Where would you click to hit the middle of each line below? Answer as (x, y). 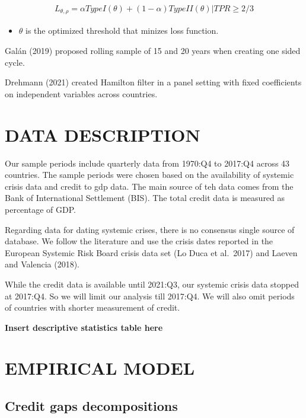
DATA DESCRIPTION (103, 134)
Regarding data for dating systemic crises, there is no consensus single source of (150, 229)
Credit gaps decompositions (91, 406)
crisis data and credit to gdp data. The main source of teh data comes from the (149, 186)
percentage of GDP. (40, 209)
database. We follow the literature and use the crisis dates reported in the (139, 241)
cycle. (15, 62)
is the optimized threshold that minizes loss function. (122, 31)
